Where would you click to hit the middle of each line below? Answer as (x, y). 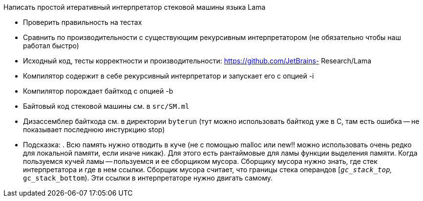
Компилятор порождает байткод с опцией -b (98, 91)
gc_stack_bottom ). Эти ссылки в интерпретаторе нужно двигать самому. (148, 178)
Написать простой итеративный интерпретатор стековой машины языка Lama (135, 7)
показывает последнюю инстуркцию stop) (94, 130)
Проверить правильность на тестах (83, 22)
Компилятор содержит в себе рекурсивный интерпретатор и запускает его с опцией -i (169, 76)
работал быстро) (51, 46)
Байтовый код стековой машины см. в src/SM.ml (106, 106)
